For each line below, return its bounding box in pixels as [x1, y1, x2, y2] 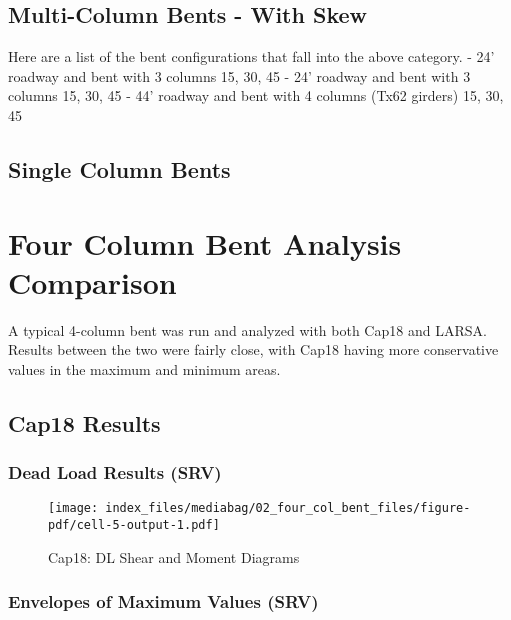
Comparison [8, 261, 177, 302]
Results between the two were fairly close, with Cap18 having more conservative [8, 339, 499, 360]
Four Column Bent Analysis [8, 222, 402, 263]
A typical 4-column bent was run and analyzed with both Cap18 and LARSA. [8, 319, 487, 340]
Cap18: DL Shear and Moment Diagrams [48, 546, 300, 567]
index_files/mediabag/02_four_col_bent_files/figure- [105, 501, 471, 516]
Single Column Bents [8, 153, 231, 184]
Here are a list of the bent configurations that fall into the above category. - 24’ [8, 46, 495, 67]
